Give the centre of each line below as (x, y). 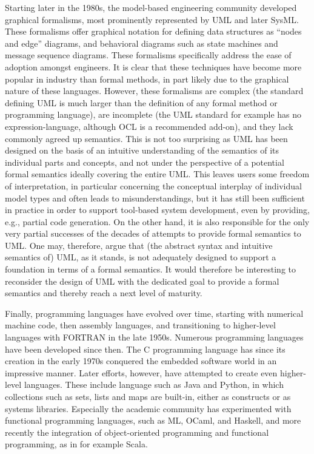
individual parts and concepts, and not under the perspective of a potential (145, 162)
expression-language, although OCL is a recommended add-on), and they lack (149, 126)
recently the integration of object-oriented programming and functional (137, 432)
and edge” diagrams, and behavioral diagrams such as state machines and (142, 43)
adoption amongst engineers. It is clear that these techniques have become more (153, 66)
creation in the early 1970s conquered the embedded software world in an (141, 361)
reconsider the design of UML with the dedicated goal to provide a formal (142, 281)
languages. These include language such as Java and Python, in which (154, 385)
